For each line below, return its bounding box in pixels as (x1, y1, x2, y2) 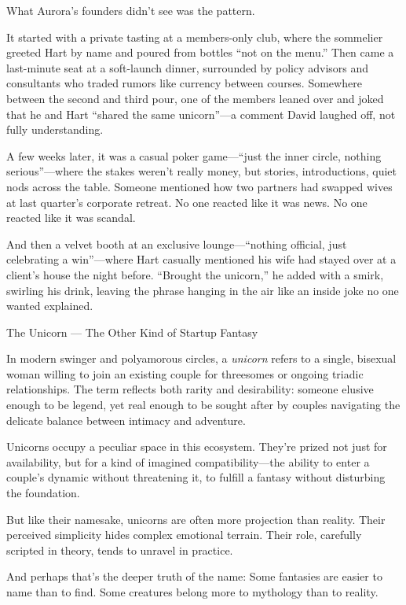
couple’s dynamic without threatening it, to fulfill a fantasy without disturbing (6, 469, 386, 485)
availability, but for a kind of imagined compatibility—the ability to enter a (6, 453, 370, 470)
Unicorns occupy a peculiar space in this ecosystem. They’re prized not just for (6, 438, 387, 455)
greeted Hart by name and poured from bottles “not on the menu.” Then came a (6, 44, 394, 61)
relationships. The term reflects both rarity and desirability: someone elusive (6, 381, 374, 397)
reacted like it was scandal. (6, 209, 136, 226)
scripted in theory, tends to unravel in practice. (6, 541, 233, 558)
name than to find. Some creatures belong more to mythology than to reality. (6, 584, 379, 599)
